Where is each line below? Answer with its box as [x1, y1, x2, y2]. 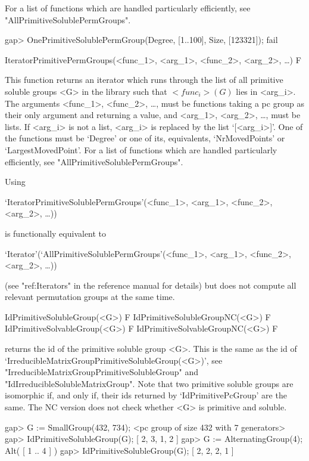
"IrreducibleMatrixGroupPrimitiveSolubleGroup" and [5, 366, 199, 378]
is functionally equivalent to [5, 227, 107, 239]
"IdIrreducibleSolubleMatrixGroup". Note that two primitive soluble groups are [5, 377, 294, 389]
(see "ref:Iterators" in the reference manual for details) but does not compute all [5, 279, 296, 291]
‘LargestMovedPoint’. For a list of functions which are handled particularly [5, 143, 277, 156]
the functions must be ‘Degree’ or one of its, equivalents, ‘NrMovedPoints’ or [5, 132, 285, 144]
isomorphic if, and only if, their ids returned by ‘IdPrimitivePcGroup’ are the [5, 389, 287, 401]
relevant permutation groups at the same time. [5, 290, 175, 303]
